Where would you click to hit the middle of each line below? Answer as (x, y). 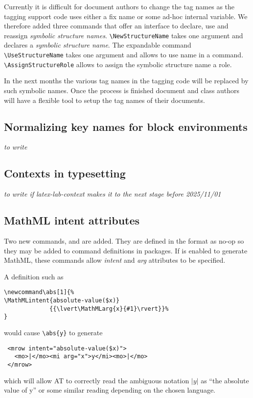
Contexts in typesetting (65, 173)
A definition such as (34, 276)
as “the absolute (225, 380)
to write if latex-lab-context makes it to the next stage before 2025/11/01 (113, 194)
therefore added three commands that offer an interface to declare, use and (116, 26)
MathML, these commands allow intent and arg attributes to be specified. (115, 260)
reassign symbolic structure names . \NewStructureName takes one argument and (124, 35)
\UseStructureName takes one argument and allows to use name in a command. (124, 55)
